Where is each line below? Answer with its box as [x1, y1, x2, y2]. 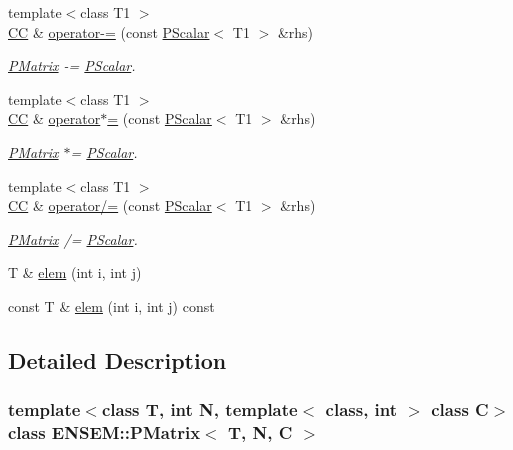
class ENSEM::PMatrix [8, 420, 201, 445]
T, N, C [228, 420, 293, 445]
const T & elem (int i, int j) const [8, 295, 215, 316]
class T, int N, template [101, 397, 298, 422]
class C [431, 397, 489, 422]
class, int [325, 397, 398, 422]
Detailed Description [8, 344, 227, 375]
